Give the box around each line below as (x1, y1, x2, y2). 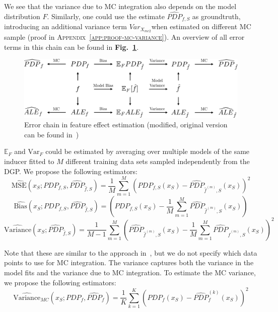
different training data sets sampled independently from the (65, 156, 250, 167)
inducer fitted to (4, 156, 54, 167)
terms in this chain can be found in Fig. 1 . (4, 41, 139, 52)
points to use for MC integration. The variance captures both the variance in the (4, 257, 254, 268)
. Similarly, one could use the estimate (47, 11, 165, 21)
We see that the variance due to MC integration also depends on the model (4, 1, 237, 11)
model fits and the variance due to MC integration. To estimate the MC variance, (4, 267, 256, 278)
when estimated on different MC (151, 21, 251, 32)
